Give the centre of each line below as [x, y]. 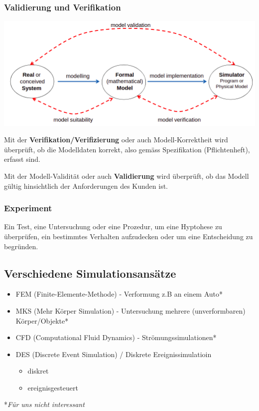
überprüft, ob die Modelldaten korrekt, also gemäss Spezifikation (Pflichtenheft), [127, 149]
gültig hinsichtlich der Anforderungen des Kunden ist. [86, 186]
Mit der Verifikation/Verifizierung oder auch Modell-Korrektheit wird [116, 140]
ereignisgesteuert [53, 387]
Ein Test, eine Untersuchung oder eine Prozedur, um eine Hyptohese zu [113, 226]
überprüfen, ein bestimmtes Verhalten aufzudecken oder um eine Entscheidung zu [129, 236]
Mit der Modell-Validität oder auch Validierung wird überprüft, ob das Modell [127, 176]
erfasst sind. [22, 159]
